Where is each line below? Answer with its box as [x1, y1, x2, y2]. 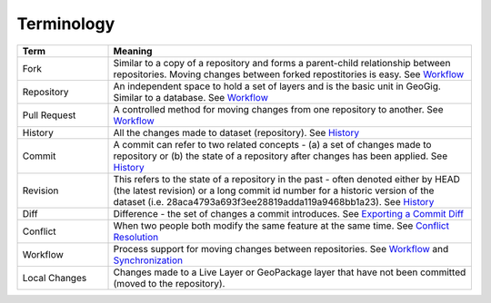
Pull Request [22, 109, 76, 122]
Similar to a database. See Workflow [113, 91, 268, 103]
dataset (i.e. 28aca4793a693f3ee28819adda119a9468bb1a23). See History [113, 195, 435, 208]
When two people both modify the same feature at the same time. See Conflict [113, 219, 450, 231]
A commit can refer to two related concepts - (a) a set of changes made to [113, 138, 432, 151]
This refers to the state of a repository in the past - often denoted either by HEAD [113, 172, 461, 185]
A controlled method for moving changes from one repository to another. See [113, 103, 444, 115]
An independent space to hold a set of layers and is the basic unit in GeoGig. [113, 80, 441, 93]
